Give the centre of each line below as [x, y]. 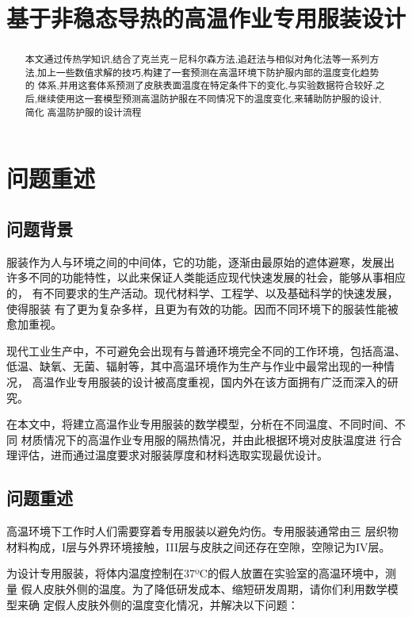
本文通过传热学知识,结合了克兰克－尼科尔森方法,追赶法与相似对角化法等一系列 [197, 59]
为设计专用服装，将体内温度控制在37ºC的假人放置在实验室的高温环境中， [196, 573]
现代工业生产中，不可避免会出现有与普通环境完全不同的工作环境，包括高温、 [206, 350]
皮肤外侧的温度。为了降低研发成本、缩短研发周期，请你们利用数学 [215, 588]
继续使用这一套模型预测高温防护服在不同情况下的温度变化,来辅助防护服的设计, [209, 99]
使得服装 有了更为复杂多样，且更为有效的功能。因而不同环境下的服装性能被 [202, 308]
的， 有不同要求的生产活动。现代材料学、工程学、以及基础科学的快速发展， [202, 293]
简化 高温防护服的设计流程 [83, 111]
